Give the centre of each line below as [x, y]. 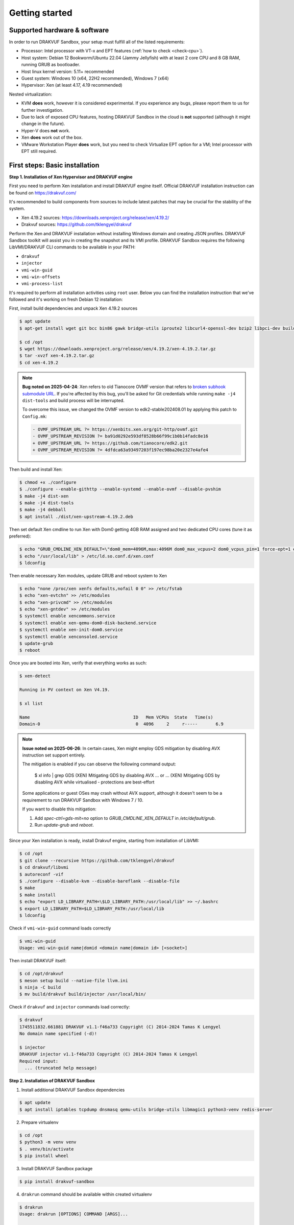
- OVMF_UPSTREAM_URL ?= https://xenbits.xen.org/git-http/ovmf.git [115, 429]
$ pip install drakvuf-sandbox [57, 1181]
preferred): [20, 536]
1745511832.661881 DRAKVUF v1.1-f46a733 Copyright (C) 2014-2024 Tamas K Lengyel [120, 1027]
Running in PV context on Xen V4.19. [65, 690]
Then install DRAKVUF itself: [38, 961]
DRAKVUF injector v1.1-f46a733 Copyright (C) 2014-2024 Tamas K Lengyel [109, 1054]
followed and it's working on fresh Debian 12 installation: [66, 299]
